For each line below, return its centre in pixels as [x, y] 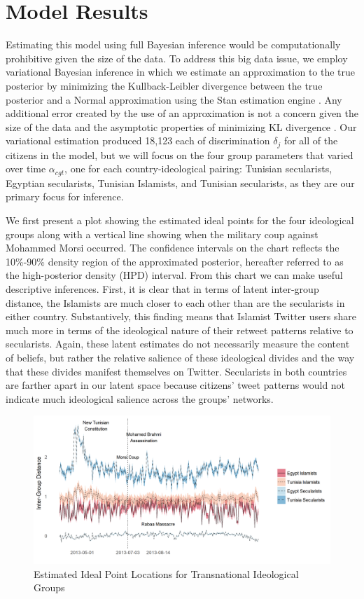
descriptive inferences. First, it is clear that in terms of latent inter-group [162, 288]
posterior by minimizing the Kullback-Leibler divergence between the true [164, 85]
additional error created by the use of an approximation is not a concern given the [182, 113]
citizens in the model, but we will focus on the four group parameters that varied [180, 154]
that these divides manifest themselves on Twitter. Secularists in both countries [176, 371]
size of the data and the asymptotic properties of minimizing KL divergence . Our [181, 126]
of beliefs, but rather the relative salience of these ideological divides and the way [180, 357]
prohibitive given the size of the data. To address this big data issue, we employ [177, 58]
